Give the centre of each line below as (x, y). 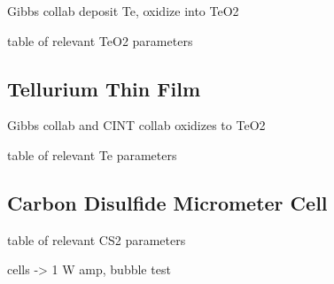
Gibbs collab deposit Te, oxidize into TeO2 (123, 11)
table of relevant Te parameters (92, 154)
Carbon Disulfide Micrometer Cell (167, 202)
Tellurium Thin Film (104, 88)
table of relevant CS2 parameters (97, 239)
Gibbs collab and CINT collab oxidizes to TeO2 (136, 125)
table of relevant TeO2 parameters (100, 40)
